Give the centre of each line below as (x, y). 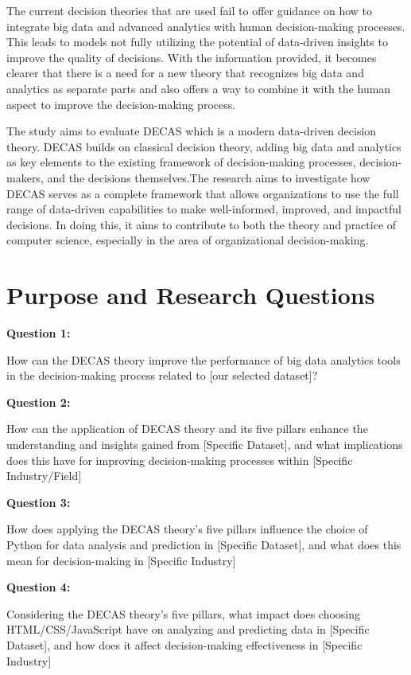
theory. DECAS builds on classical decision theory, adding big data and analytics (204, 146)
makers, (25, 177)
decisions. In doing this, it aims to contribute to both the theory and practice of (202, 224)
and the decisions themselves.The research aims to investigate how (209, 177)
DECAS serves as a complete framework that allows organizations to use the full (203, 193)
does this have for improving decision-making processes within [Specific (180, 460)
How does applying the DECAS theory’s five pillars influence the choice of (187, 529)
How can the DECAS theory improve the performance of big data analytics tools (204, 359)
